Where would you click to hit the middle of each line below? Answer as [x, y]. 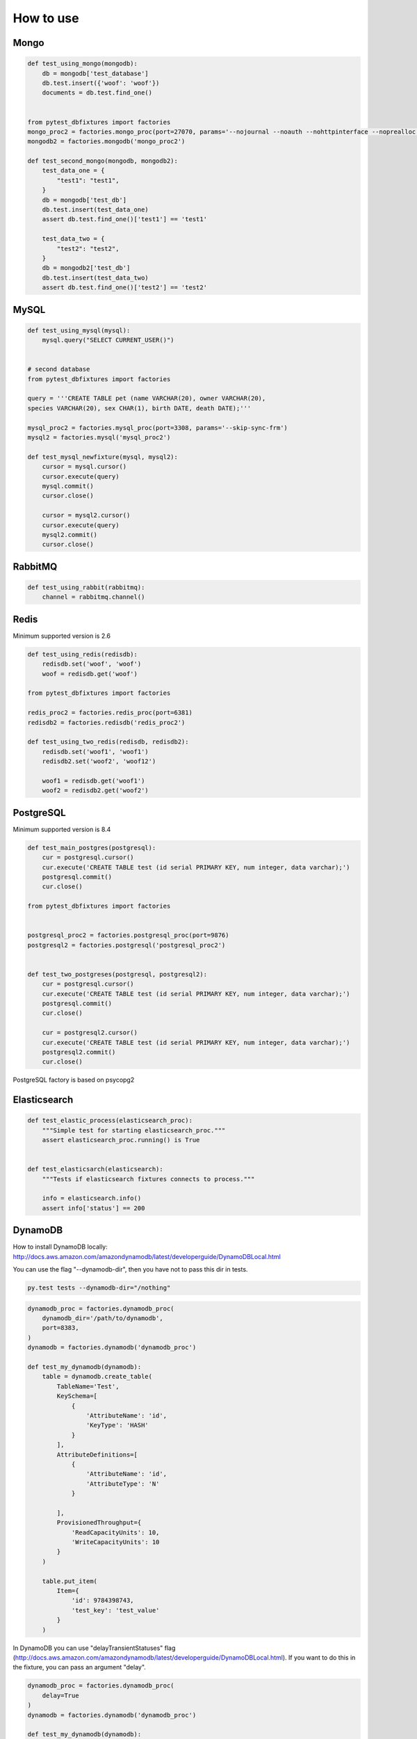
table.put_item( [69, 1581]
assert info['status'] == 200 [93, 1208]
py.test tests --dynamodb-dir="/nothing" [99, 1288]
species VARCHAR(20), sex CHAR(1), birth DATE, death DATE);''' [139, 408]
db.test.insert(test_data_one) [95, 210]
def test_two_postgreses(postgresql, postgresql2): [117, 974]
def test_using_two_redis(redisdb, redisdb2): [108, 742]
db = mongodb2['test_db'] [86, 268]
